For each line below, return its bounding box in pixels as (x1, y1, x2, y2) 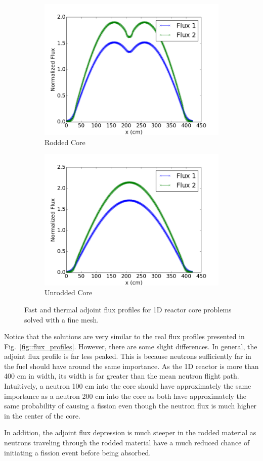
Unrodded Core (45, 287, 93, 298)
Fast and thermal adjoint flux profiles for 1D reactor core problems (24, 304, 232, 314)
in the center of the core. (4, 410, 80, 421)
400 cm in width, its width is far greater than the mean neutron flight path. (4, 371, 239, 381)
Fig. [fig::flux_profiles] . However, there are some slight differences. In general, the (4, 341, 257, 351)
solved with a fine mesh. (24, 314, 99, 325)
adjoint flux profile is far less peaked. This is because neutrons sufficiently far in (4, 351, 251, 361)
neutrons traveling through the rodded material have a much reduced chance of (4, 437, 250, 448)
